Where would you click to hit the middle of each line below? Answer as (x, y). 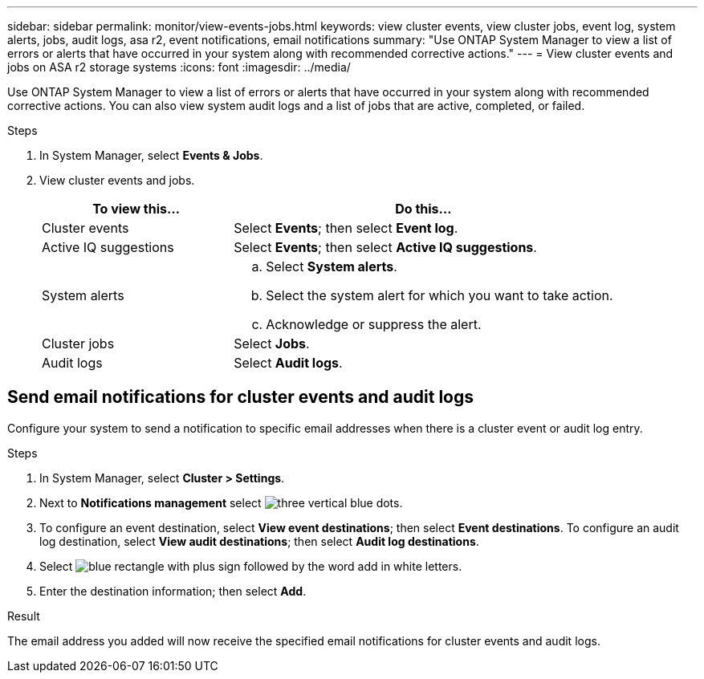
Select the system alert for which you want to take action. (439, 295)
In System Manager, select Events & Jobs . (151, 155)
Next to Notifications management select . (221, 502)
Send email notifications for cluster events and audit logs (240, 397)
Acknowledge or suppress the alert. (374, 324)
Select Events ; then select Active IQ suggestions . (385, 247)
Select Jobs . (272, 344)
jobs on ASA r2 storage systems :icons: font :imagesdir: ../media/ (179, 67)
